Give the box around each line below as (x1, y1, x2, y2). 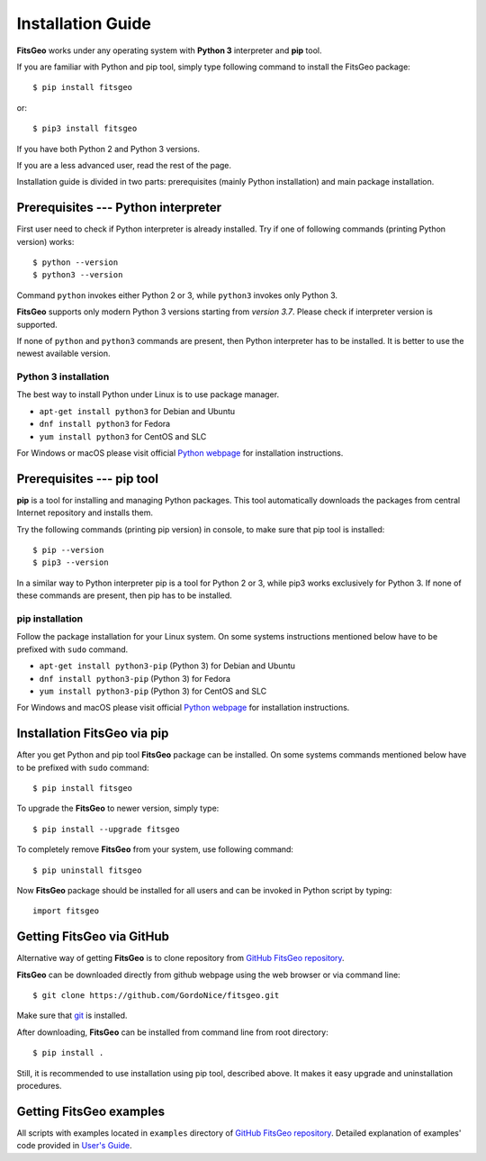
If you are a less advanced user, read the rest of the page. (16, 159, 232, 170)
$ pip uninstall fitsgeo (32, 865, 142, 875)
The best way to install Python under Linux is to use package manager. (16, 389, 279, 400)
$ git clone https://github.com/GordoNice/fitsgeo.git (32, 991, 280, 1001)
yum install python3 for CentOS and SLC (39, 431, 207, 441)
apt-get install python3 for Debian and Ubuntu (39, 405, 236, 416)
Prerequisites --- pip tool (16, 471, 159, 486)
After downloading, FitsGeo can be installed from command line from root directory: (16, 1027, 328, 1038)
